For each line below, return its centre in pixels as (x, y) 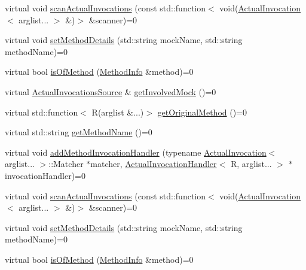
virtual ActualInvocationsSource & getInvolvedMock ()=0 (111, 91)
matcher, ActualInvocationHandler (154, 164)
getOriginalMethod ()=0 (202, 112)
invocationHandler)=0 (45, 175)
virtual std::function (42, 112)
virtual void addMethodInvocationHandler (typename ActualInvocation (136, 152)
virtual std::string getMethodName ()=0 (79, 132)
